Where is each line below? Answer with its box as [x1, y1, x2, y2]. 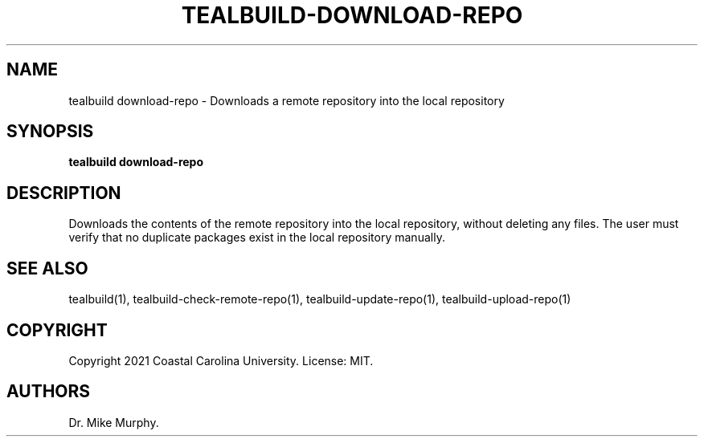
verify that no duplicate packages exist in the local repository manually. [68, 230, 445, 245]
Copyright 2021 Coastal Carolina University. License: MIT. [68, 353, 374, 368]
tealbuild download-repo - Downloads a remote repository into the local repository [68, 93, 505, 108]
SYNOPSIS [6, 121, 94, 142]
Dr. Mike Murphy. [68, 415, 159, 429]
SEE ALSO [6, 258, 88, 278]
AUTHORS [6, 381, 91, 402]
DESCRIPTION [6, 182, 121, 203]
